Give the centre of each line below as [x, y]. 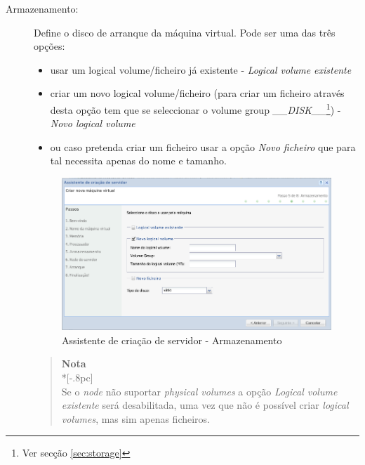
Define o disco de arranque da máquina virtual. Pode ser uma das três [185, 32]
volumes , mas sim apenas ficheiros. [136, 418]
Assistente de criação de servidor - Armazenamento [172, 340]
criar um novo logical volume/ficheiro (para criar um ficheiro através [197, 93]
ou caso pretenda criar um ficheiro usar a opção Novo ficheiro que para [203, 146]
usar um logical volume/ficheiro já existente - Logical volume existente [201, 69]
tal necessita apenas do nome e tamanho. [138, 161]
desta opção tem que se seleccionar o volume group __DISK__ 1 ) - [195, 108]
